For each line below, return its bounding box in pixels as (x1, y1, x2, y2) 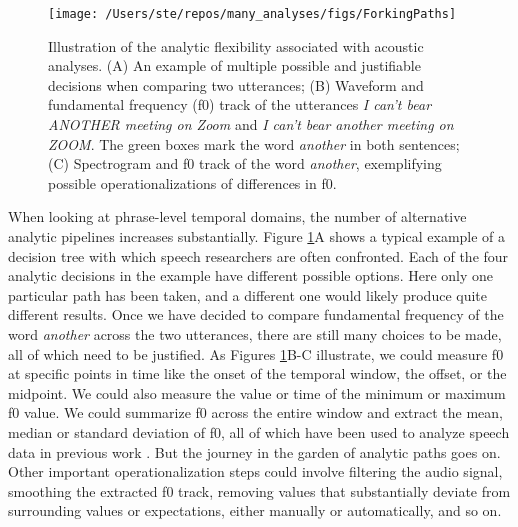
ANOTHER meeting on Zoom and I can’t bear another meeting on (48, 114, 454, 135)
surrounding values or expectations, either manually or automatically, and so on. (8, 500, 502, 521)
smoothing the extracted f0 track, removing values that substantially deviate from (8, 480, 511, 501)
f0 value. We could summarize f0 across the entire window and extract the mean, (8, 402, 504, 423)
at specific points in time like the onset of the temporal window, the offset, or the (8, 363, 507, 384)
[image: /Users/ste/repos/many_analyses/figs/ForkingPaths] (48, 7, 457, 21)
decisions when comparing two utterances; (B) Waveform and (48, 74, 424, 95)
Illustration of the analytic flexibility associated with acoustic (48, 35, 424, 56)
